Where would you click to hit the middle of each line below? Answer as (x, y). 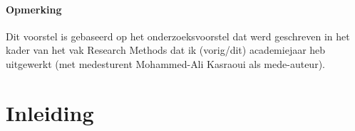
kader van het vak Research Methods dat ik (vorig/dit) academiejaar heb (166, 50)
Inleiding (50, 112)
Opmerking (34, 9)
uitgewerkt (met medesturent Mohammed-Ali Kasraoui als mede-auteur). (165, 63)
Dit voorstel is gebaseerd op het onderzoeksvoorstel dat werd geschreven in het (178, 36)
